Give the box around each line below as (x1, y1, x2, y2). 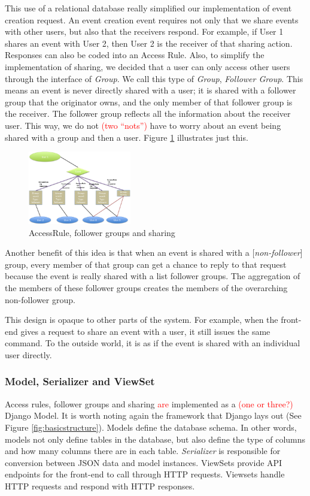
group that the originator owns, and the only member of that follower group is (5, 95, 293, 108)
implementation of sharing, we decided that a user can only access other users (5, 60, 290, 72)
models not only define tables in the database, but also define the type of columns (5, 433, 306, 445)
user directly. (5, 348, 52, 361)
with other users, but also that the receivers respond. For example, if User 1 (5, 25, 284, 38)
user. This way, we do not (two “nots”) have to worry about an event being (5, 119, 281, 131)
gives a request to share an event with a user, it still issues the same (20, 325, 271, 337)
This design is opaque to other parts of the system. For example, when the (5, 313, 278, 326)
